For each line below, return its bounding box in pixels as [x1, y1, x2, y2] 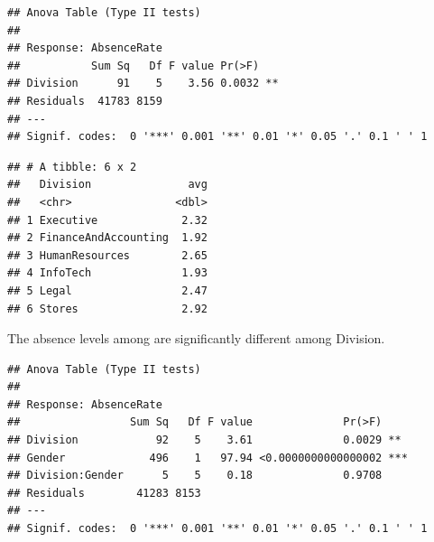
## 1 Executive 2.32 [7, 213, 208, 227]
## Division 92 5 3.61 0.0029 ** [7, 434, 402, 447]
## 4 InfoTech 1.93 [7, 266, 208, 280]
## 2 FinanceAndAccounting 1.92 [7, 231, 208, 245]
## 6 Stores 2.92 [7, 302, 208, 315]
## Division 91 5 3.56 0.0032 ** [7, 77, 279, 90]
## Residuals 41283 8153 [7, 486, 201, 500]
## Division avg [7, 178, 208, 192]
